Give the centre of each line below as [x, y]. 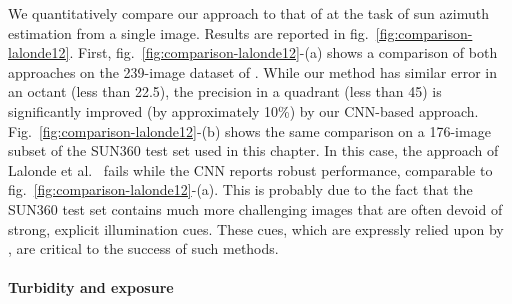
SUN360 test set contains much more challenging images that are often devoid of [255, 208]
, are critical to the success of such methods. [143, 248]
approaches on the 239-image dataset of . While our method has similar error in [252, 71]
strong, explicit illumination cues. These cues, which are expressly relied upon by [256, 228]
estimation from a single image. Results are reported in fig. [188, 32]
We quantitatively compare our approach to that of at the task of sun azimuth [248, 13]
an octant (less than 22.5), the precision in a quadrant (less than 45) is [225, 91]
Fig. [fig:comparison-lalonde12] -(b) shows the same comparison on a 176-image [249, 130]
